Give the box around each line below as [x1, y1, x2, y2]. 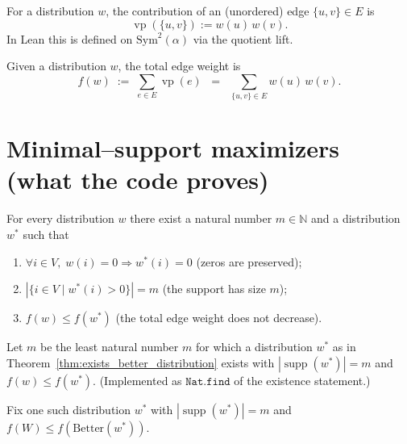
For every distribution [6, 210, 114, 227]
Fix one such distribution [6, 400, 131, 417]
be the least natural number [40, 338, 179, 355]
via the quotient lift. [193, 30, 293, 47]
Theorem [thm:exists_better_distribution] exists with [6, 354, 275, 371]
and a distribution [310, 210, 401, 227]
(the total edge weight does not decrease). [115, 309, 322, 326]
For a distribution [6, 2, 94, 19]
